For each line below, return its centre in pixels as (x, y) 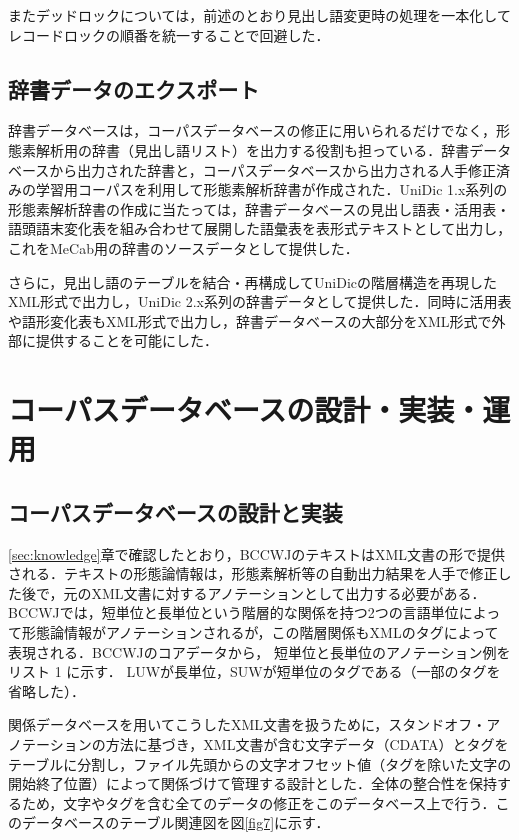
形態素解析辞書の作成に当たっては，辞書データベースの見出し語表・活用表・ (259, 208)
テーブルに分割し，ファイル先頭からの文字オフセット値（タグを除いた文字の (260, 763)
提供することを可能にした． (126, 340)
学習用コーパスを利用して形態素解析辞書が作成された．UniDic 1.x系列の (271, 189)
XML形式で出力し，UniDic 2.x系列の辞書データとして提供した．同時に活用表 (260, 301)
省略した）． (46, 690)
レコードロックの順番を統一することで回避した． (169, 34)
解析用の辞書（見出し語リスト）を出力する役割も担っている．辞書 (252, 149)
